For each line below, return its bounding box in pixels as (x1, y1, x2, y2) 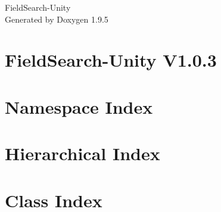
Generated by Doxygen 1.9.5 (5, 13, 108, 25)
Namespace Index (5, 94, 153, 119)
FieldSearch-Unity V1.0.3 (5, 48, 217, 72)
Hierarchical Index (5, 141, 160, 166)
